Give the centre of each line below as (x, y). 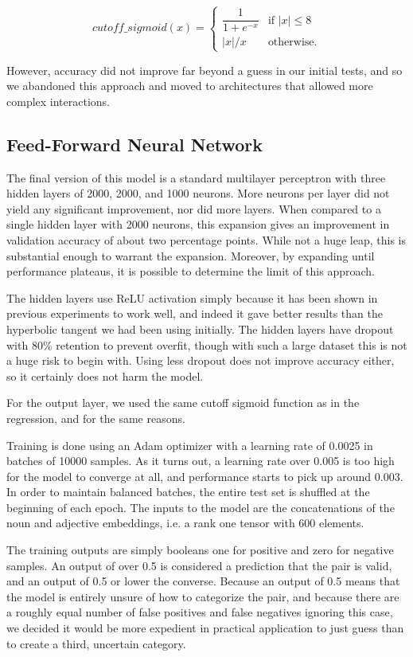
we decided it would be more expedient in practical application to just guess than (205, 628)
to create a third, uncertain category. (96, 643)
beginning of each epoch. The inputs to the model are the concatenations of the (201, 507)
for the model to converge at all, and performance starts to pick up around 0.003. (205, 476)
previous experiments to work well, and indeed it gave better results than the (195, 313)
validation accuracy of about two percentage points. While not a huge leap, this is (206, 239)
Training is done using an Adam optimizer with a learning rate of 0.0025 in (190, 445)
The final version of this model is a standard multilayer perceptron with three (196, 177)
